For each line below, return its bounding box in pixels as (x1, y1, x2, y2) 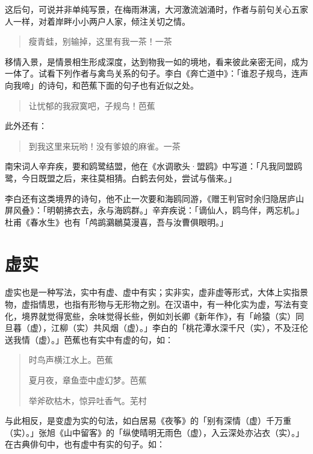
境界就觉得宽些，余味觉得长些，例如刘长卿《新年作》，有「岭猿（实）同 (21, 309, 304, 322)
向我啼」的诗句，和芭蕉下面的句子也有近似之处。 (5, 78, 199, 91)
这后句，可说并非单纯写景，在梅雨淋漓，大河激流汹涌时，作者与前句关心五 (5, 3, 300, 15)
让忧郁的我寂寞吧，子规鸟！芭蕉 (28, 99, 155, 112)
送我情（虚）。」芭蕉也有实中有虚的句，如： (5, 333, 173, 345)
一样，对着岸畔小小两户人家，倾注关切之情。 (13, 14, 190, 27)
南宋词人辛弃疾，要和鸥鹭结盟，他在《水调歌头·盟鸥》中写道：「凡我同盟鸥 (5, 160, 302, 172)
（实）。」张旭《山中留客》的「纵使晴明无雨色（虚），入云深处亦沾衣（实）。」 (5, 426, 304, 438)
